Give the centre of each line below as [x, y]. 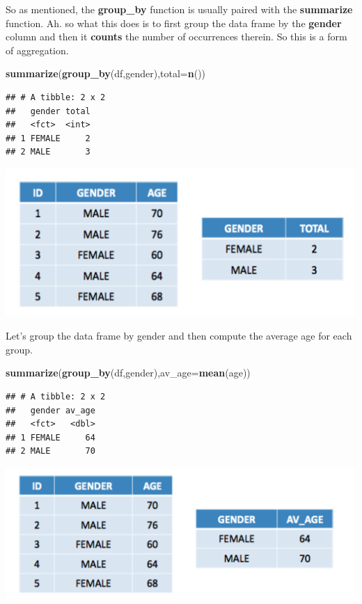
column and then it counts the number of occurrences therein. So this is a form [176, 37]
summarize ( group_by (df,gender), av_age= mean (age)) [128, 373]
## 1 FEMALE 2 [48, 138]
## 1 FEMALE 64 [50, 437]
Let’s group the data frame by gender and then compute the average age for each [179, 336]
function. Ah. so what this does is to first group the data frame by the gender [174, 23]
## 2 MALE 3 [48, 152]
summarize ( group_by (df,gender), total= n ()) [106, 73]
